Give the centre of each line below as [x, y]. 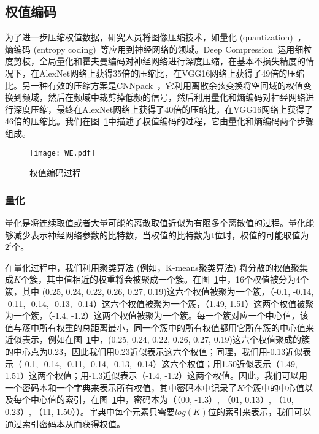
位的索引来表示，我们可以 [259, 411]
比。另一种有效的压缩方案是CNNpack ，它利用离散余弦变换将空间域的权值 [154, 85]
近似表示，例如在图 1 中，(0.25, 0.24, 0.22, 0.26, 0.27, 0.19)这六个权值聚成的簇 [158, 339]
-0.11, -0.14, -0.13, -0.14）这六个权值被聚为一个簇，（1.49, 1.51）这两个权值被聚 [159, 303]
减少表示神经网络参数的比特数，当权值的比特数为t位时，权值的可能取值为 [161, 234]
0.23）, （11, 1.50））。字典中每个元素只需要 [90, 411]
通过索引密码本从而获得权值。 [65, 423]
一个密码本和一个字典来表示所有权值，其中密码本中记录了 [121, 387]
